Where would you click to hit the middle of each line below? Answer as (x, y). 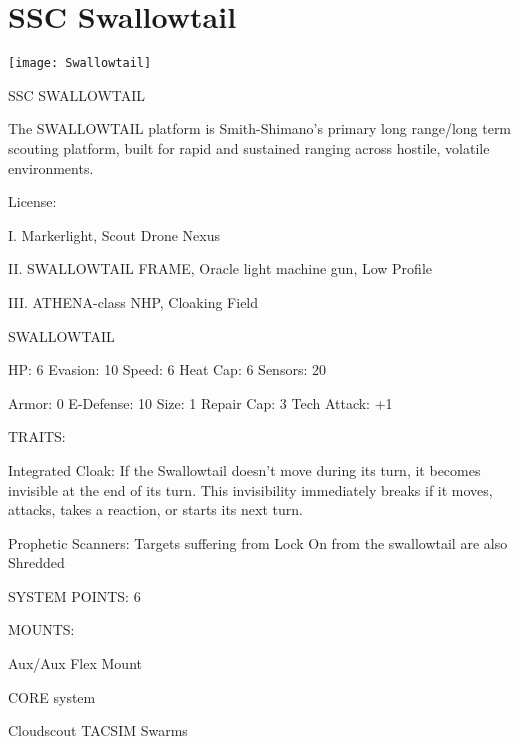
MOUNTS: (41, 629)
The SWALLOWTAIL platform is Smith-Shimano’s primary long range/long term (260, 128)
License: (32, 201)
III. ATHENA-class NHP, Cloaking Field (133, 301)
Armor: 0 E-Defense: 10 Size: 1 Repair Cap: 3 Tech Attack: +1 (200, 402)
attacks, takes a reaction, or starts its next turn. (155, 509)
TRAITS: (37, 436)
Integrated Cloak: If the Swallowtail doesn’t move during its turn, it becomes (244, 469)
